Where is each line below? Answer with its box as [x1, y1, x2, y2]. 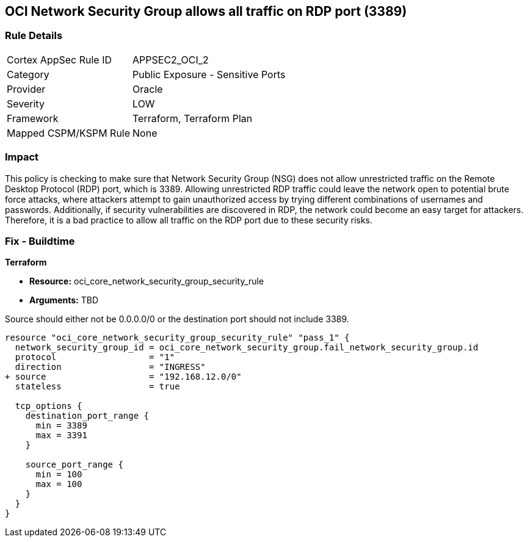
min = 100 [35, 469, 82, 480]
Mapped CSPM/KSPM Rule [7, 126, 131, 139]
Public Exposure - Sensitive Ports [132, 68, 286, 81]
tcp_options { [15, 401, 82, 411]
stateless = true [15, 381, 180, 392]
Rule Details [5, 29, 63, 42]
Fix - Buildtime [5, 234, 75, 247]
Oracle [132, 82, 163, 95]
